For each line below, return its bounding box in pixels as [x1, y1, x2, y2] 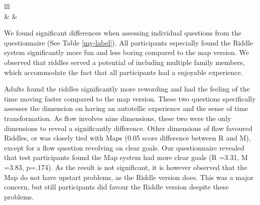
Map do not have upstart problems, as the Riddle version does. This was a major [4, 171, 254, 182]
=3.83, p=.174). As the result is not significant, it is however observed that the [4, 161, 247, 172]
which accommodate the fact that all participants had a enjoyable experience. [4, 66, 243, 77]
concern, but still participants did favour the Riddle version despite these [4, 181, 229, 192]
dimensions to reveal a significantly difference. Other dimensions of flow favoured [4, 122, 252, 133]
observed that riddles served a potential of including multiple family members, [4, 56, 245, 67]
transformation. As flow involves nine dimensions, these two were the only [4, 112, 231, 123]
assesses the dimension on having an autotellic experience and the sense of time [4, 103, 248, 113]
